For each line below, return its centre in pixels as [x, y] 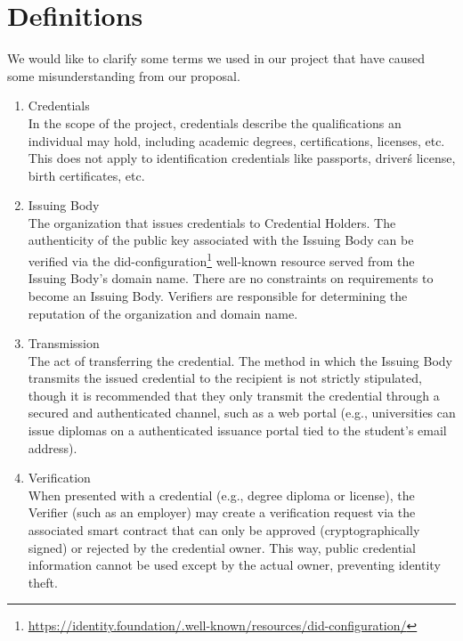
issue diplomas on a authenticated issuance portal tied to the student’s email [237, 430]
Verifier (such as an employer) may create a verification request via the [222, 512]
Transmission [64, 343]
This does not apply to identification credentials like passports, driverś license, [242, 158]
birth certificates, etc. [86, 175]
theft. [43, 582]
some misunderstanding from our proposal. [124, 75]
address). [53, 447]
